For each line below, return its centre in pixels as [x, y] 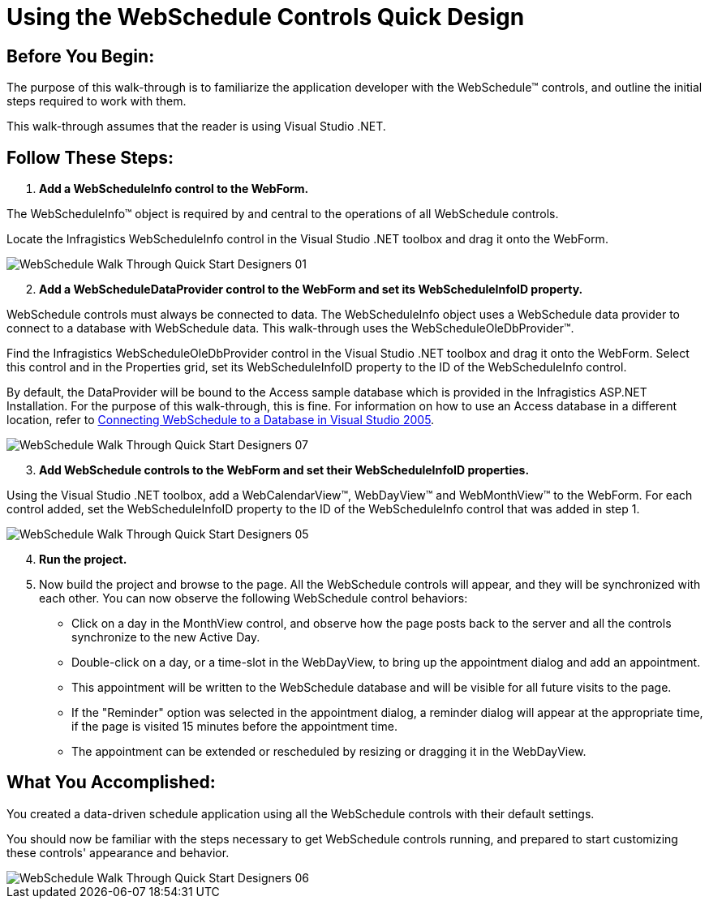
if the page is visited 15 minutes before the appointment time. [234, 727]
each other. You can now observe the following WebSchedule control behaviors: [254, 598]
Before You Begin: [81, 56]
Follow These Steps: [90, 157]
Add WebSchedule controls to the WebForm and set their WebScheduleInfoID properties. [284, 470]
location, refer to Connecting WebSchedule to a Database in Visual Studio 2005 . [221, 420]
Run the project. [83, 560]
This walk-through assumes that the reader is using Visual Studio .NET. [196, 127]
